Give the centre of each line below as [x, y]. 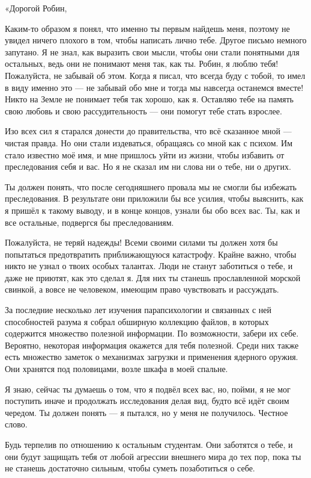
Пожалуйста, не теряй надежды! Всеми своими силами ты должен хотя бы [141, 242]
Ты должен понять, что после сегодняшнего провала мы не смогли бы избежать [151, 186]
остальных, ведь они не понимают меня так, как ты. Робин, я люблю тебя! [142, 64]
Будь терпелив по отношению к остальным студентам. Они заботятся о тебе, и [149, 444]
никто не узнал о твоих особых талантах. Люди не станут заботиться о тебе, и [149, 266]
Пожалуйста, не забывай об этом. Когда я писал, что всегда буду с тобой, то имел [155, 75]
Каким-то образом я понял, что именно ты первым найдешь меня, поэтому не [147, 28]
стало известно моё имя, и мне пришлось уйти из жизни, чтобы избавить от [145, 154]
